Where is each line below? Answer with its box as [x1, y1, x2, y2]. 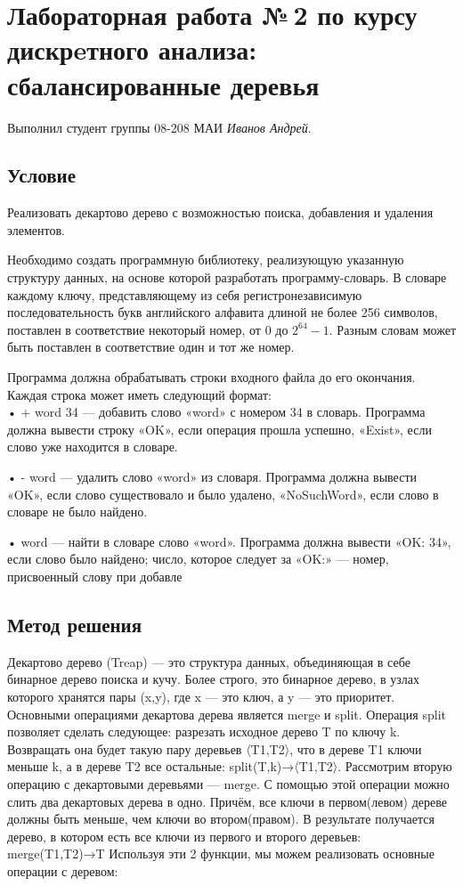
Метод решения [7, 610, 142, 638]
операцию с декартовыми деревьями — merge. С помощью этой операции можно [7, 774, 450, 793]
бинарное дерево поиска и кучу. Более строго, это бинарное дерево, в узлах [7, 670, 420, 688]
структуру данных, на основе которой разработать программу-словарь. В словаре [7, 268, 447, 287]
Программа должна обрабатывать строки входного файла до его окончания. [7, 368, 416, 386]
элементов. [7, 220, 65, 239]
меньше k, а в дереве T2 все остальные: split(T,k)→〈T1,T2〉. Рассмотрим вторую [7, 757, 452, 776]
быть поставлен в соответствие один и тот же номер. [7, 337, 295, 356]
